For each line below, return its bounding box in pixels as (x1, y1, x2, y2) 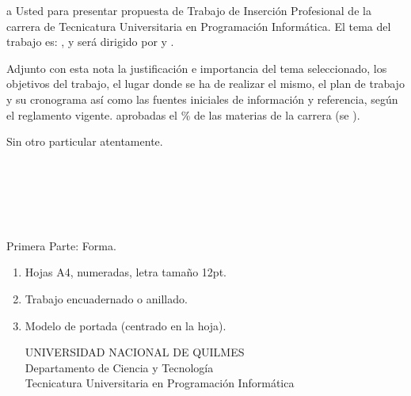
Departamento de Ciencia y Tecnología (25, 359, 214, 375)
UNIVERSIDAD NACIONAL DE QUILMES (25, 344, 245, 360)
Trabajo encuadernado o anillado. (25, 290, 188, 307)
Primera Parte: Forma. (6, 237, 116, 253)
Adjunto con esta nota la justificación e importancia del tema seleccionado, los (6, 59, 387, 76)
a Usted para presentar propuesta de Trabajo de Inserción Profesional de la (6, 2, 371, 18)
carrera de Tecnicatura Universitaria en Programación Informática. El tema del (6, 17, 391, 34)
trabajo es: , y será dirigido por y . (6, 33, 174, 50)
